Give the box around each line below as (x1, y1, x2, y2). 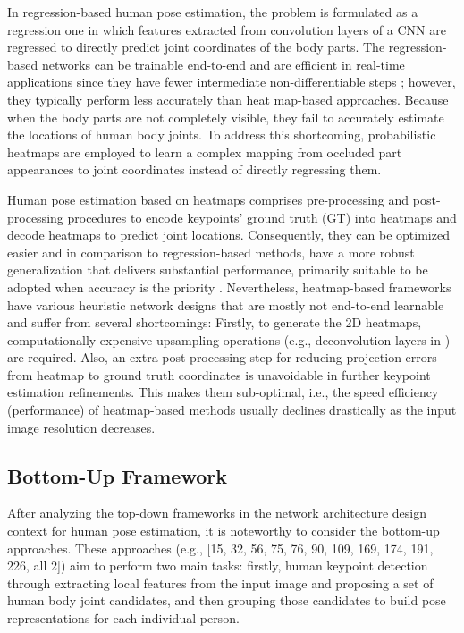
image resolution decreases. (7, 418, 156, 436)
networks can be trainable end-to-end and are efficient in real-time (41, 55, 405, 73)
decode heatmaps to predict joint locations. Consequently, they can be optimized (7, 225, 450, 244)
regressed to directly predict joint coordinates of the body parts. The (7, 38, 385, 56)
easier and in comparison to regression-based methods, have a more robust (7, 242, 415, 261)
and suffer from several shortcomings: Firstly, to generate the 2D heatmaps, (7, 313, 422, 332)
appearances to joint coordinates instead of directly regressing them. (7, 160, 382, 179)
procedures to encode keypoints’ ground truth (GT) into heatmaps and (67, 207, 457, 226)
